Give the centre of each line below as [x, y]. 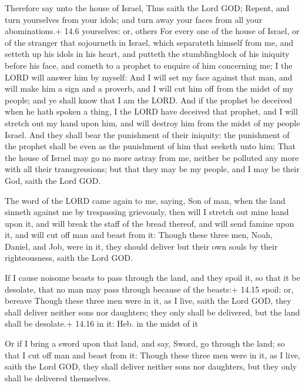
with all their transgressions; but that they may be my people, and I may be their [152, 169]
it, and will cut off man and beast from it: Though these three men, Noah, [139, 235]
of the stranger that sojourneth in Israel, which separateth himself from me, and [149, 42]
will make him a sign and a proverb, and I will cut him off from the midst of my [149, 88]
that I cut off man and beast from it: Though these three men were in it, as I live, [152, 355]
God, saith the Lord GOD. [53, 180]
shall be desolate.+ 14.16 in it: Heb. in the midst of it [101, 323]
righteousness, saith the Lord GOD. [69, 258]
